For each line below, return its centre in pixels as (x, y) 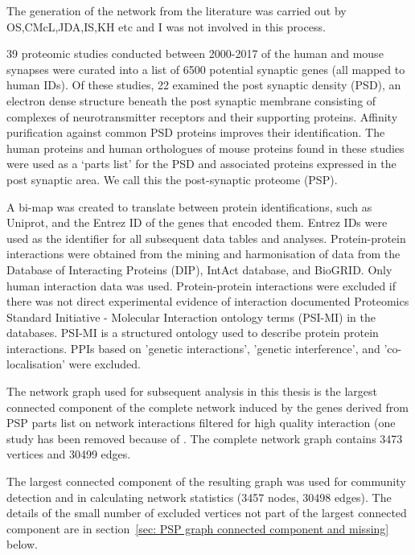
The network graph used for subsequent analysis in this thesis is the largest (192, 391)
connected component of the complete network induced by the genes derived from (207, 407)
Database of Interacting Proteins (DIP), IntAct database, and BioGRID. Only (199, 269)
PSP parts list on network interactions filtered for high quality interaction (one (201, 423)
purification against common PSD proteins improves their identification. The (196, 132)
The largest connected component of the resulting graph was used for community (206, 481)
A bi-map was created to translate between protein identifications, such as (189, 206)
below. (22, 544)
